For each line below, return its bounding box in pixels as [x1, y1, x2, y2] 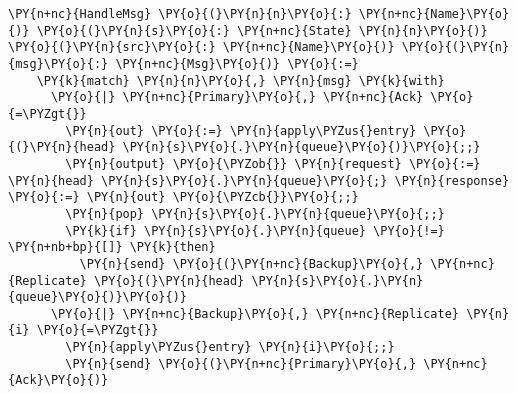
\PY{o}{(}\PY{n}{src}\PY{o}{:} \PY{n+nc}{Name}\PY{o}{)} [8, 40, 395, 55]
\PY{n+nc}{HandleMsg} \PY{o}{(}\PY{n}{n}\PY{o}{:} [8, 7, 352, 21]
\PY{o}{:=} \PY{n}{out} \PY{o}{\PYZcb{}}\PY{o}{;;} [8, 190, 359, 205]
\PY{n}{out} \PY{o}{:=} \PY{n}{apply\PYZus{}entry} [65, 123, 417, 138]
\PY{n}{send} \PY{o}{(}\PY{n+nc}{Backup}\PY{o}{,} [79, 256, 424, 271]
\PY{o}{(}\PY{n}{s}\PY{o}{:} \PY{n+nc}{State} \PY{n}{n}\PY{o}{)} [36, 23, 488, 38]
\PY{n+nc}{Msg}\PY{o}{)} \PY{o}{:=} [115, 56, 359, 71]
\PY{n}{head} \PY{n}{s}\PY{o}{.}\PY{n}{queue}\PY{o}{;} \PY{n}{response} [8, 173, 510, 188]
